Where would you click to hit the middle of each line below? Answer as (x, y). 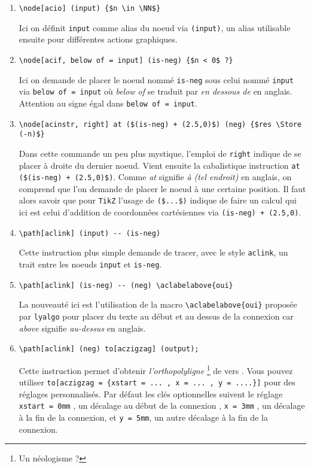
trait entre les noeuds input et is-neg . (90, 264)
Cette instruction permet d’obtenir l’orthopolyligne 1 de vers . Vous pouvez (156, 369)
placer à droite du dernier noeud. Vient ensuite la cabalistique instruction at (159, 165)
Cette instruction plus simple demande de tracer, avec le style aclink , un (153, 252)
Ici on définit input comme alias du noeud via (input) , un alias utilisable (155, 27)
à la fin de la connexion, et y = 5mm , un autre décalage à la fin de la (143, 417)
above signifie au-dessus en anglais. (82, 328)
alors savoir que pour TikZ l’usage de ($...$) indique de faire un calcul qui (158, 200)
